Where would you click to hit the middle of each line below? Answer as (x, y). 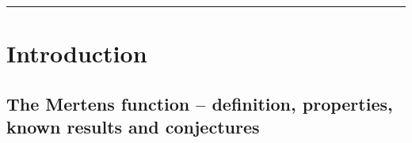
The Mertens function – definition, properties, (200, 103)
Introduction (77, 53)
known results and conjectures (133, 127)
